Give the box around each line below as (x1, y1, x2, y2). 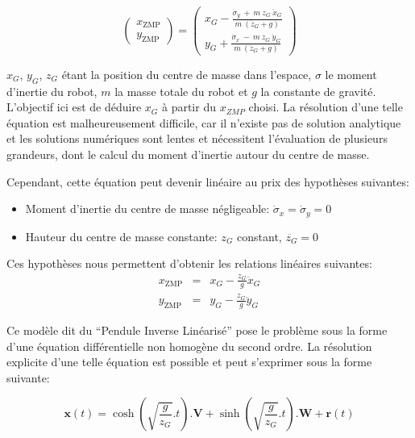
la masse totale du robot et (114, 82, 248, 99)
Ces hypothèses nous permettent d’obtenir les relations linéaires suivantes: (6, 255, 372, 272)
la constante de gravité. (260, 82, 376, 99)
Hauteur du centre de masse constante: (25, 227, 218, 244)
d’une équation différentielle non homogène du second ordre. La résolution (6, 337, 372, 354)
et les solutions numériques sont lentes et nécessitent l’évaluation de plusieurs (6, 130, 388, 147)
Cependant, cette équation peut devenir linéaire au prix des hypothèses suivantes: (6, 173, 409, 190)
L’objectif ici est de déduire (6, 98, 142, 115)
